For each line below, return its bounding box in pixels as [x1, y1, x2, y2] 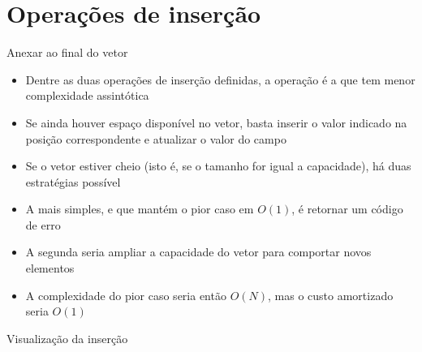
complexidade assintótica [25, 87, 149, 104]
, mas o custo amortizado [268, 286, 394, 303]
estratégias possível [25, 173, 121, 190]
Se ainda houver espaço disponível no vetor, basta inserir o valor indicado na [25, 114, 407, 131]
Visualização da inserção [6, 329, 128, 346]
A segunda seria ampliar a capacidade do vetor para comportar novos [25, 243, 372, 260]
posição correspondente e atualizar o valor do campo [25, 130, 286, 147]
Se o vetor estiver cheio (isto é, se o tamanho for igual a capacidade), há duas [25, 157, 411, 174]
